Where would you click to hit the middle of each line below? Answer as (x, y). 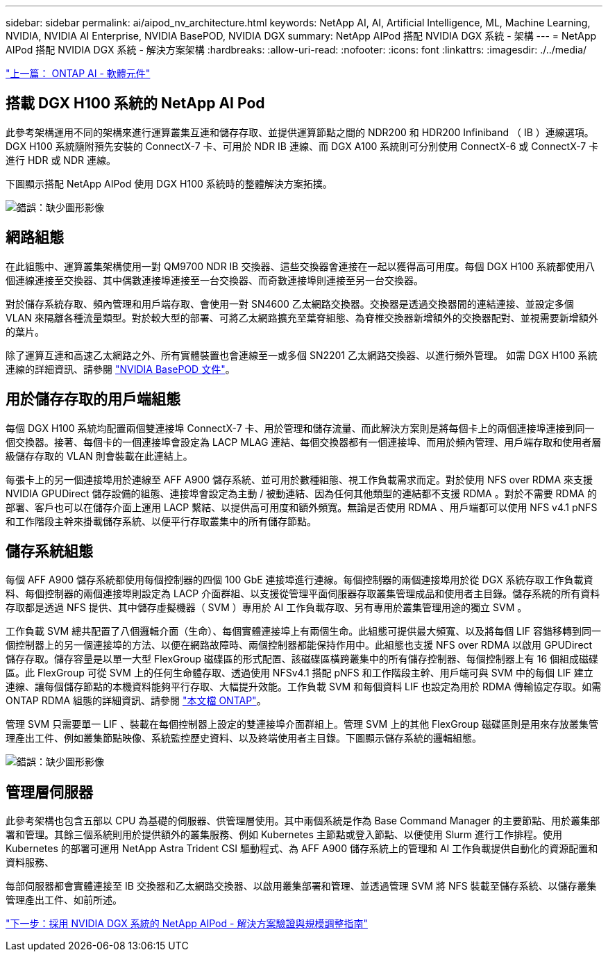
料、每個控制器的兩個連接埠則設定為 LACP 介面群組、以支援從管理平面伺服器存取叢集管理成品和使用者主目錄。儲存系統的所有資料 (303, 594)
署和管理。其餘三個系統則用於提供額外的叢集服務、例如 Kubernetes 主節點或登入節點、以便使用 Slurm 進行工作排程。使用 (284, 835)
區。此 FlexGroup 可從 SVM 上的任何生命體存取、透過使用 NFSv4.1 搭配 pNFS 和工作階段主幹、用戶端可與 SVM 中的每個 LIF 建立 (299, 673)
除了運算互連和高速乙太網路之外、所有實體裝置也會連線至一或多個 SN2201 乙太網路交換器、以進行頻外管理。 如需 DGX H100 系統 (302, 355)
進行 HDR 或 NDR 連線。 (61, 160)
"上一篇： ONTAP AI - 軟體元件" (78, 73)
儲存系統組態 (49, 551)
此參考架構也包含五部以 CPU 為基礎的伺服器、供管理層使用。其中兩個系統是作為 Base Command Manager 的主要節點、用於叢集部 (303, 821)
